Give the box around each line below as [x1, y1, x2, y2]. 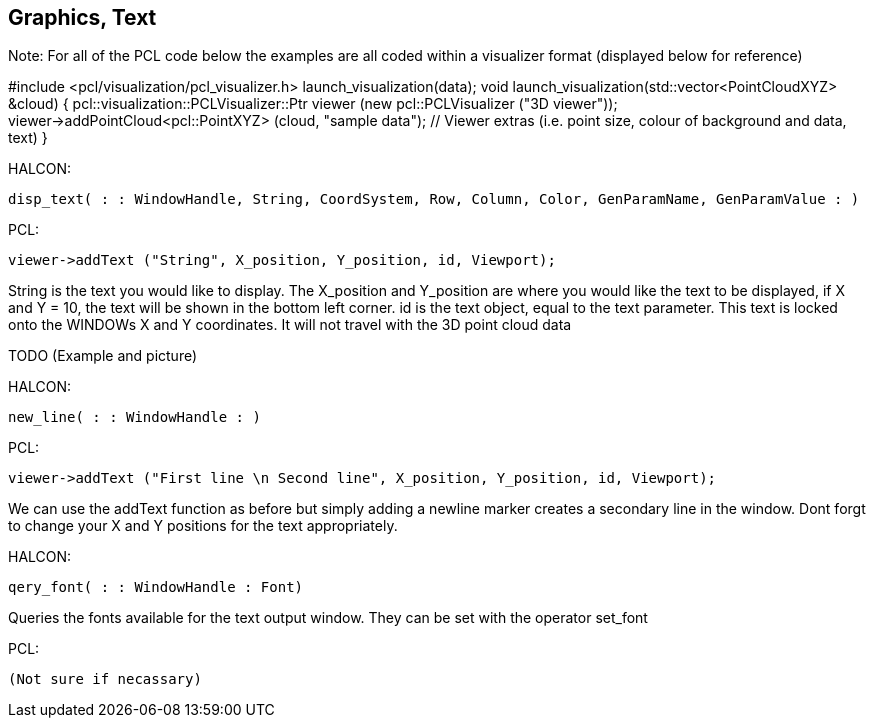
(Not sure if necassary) [8, 671, 202, 688]
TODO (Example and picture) [8, 347, 198, 365]
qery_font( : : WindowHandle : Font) [8, 579, 304, 596]
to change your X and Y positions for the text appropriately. [8, 517, 398, 535]
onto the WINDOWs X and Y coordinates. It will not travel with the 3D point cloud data [8, 316, 572, 334]
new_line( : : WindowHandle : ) [8, 409, 261, 426]
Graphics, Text [8, 5, 157, 30]
